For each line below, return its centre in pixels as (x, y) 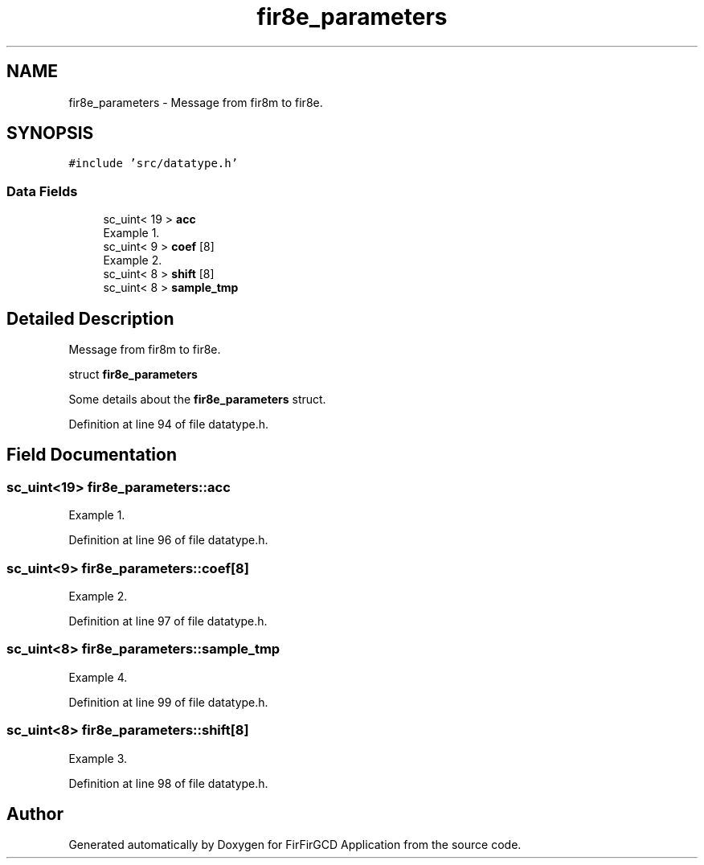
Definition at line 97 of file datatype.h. (168, 621)
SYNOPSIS (50, 133)
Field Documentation (92, 455)
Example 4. (98, 677)
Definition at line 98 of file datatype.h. (168, 783)
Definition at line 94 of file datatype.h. (168, 424)
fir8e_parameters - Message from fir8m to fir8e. (196, 102)
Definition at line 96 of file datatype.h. (168, 540)
